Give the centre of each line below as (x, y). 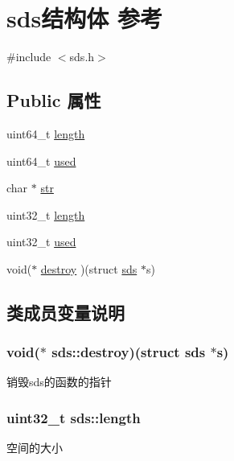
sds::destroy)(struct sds (129, 352)
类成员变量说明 (66, 312)
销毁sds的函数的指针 (59, 382)
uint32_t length (46, 214)
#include (29, 57)
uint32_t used (41, 242)
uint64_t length (46, 133)
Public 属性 (54, 100)
